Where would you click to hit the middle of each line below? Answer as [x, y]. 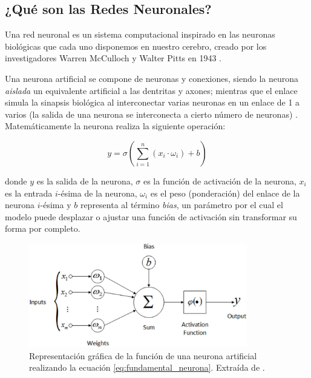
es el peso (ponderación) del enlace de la [225, 193]
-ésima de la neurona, [97, 193]
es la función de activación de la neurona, [220, 181]
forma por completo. [43, 228]
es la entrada [29, 193]
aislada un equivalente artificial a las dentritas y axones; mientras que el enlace [151, 90]
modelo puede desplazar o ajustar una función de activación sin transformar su [151, 216]
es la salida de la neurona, [85, 181]
